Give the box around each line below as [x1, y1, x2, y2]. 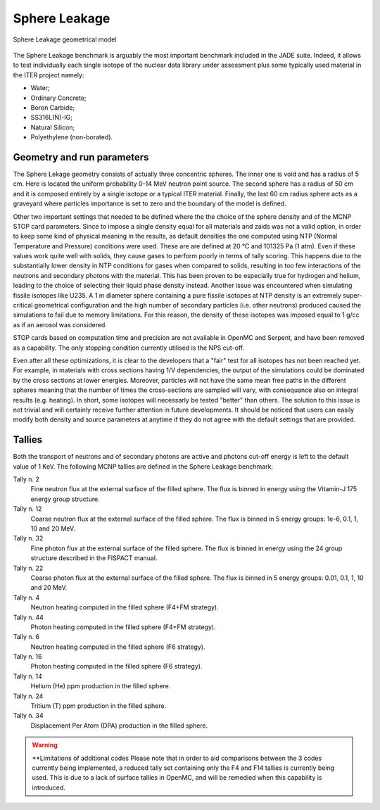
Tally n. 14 [13, 672, 42, 681]
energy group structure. [30, 495, 100, 503]
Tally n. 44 [13, 613, 44, 621]
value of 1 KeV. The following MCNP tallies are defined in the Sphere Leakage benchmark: [13, 462, 274, 471]
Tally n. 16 [13, 652, 42, 661]
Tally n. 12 [13, 505, 42, 513]
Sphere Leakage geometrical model [13, 35, 117, 44]
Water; [30, 84, 51, 92]
